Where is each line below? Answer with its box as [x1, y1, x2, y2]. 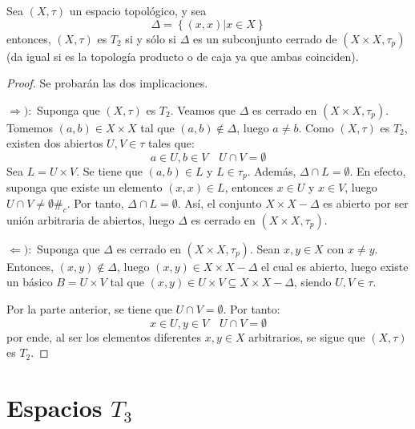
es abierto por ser [323, 195, 409, 212]
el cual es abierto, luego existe [261, 257, 409, 274]
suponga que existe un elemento [6, 179, 163, 196]
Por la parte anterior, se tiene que [6, 301, 172, 317]
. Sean [249, 240, 280, 257]
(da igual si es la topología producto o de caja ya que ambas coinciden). [6, 47, 359, 64]
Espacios [6, 391, 103, 423]
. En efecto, [349, 162, 406, 179]
